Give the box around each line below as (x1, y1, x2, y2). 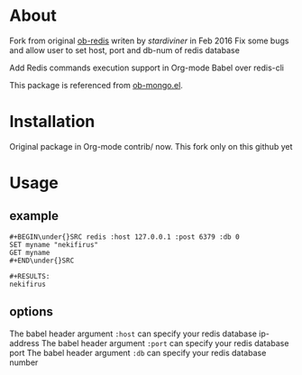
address (9, 337, 40, 348)
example (9, 208, 59, 224)
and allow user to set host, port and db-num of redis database (9, 44, 241, 55)
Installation (9, 112, 96, 132)
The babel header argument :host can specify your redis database (9, 328, 257, 339)
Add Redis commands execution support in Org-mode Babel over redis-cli (9, 62, 284, 73)
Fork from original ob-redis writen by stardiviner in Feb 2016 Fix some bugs (9, 35, 289, 46)
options (9, 304, 54, 320)
